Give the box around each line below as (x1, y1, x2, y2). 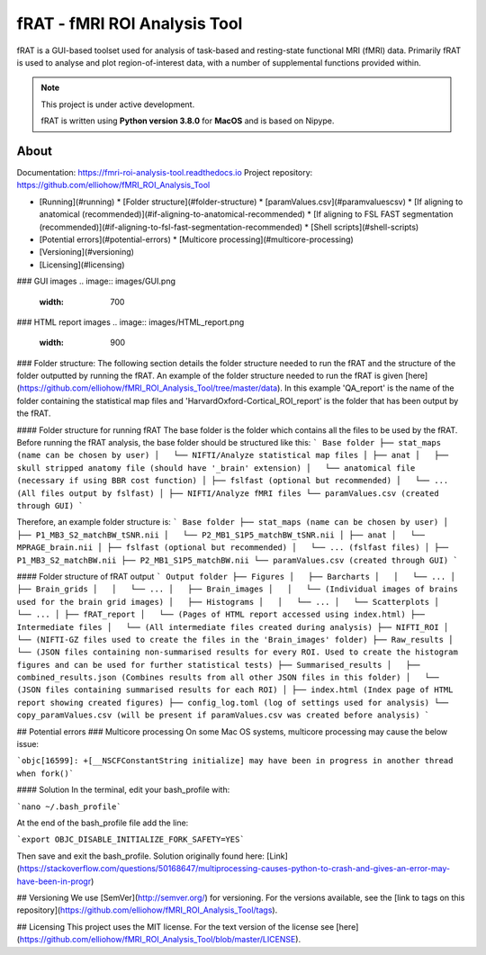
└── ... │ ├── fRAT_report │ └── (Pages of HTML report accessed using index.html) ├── (16, 609, 425, 620)
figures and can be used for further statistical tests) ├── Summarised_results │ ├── (16, 660, 420, 670)
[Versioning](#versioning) (39, 247, 135, 257)
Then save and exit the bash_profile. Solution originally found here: (16, 851, 265, 861)
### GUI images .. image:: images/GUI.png (16, 275, 175, 287)
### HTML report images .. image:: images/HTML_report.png (16, 316, 245, 328)
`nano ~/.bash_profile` (16, 801, 121, 812)
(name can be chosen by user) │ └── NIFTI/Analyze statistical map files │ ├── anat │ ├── (16, 450, 449, 461)
